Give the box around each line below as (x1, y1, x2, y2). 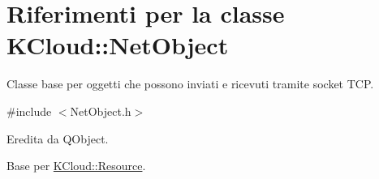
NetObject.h (70, 102, 131, 119)
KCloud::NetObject (6, 28, 229, 62)
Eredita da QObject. (6, 130, 109, 147)
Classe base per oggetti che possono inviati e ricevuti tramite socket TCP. (6, 75, 374, 92)
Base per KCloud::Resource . (6, 157, 146, 174)
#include (6, 102, 52, 119)
